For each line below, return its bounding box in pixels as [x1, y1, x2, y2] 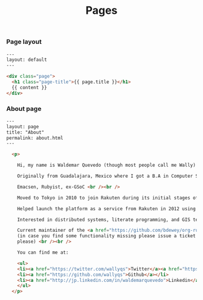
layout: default [6, 57, 47, 63]
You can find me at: [17, 249, 69, 256]
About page [6, 104, 42, 113]
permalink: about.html [6, 135, 63, 141]
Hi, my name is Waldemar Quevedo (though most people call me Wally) [17, 162, 196, 169]
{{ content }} [11, 84, 47, 90]
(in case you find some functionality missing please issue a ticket [17, 233, 196, 239]
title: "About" [6, 129, 45, 136]
